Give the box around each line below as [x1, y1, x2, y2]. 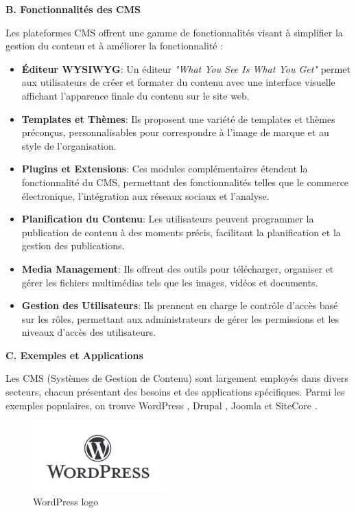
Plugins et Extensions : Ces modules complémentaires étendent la [21, 161, 308, 176]
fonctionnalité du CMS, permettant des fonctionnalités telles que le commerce [21, 174, 349, 189]
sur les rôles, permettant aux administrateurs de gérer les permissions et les [21, 311, 340, 326]
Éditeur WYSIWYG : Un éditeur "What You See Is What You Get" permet [21, 61, 351, 76]
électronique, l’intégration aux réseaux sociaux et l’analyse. [21, 188, 270, 203]
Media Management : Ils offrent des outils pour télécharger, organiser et [21, 261, 334, 275]
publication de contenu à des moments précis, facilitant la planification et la [21, 225, 341, 239]
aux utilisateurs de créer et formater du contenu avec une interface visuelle [21, 75, 335, 89]
